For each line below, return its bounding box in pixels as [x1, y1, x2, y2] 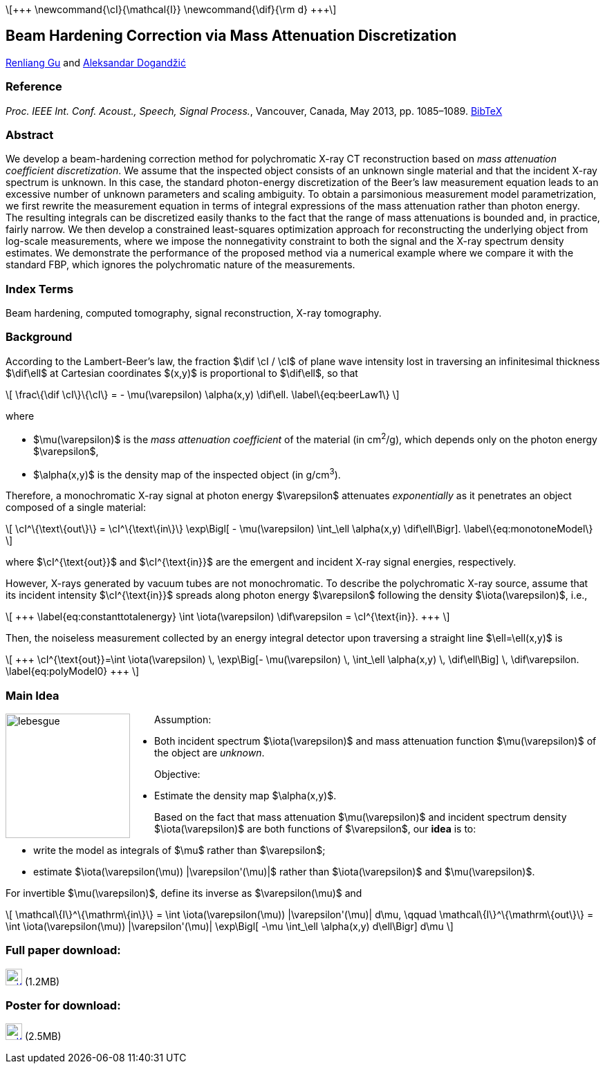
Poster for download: [6, 998, 121, 1013]
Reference [6, 80, 62, 94]
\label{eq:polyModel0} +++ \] [6, 665, 140, 678]
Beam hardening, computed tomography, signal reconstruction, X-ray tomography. [6, 307, 382, 319]
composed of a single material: [6, 501, 146, 514]
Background [6, 330, 73, 344]
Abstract [6, 127, 54, 142]
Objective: [154, 768, 201, 780]
